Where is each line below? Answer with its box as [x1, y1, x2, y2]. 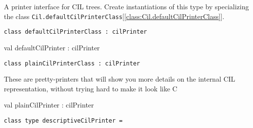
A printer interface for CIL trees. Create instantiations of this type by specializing [4, 1, 249, 11]
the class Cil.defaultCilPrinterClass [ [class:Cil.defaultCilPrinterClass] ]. [4, 11, 225, 21]
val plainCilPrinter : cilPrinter [4, 100, 94, 110]
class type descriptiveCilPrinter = [4, 117, 123, 124]
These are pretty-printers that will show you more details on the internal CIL [4, 74, 235, 84]
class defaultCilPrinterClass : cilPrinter [4, 28, 147, 36]
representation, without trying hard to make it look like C [4, 83, 177, 93]
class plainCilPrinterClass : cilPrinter [4, 60, 140, 67]
